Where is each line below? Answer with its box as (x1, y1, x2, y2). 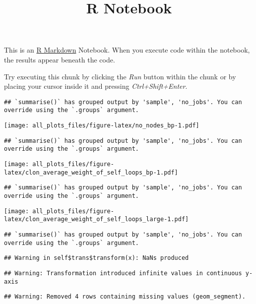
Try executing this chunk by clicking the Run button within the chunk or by (4, 71, 236, 81)
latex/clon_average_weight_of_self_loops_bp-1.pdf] (4, 169, 178, 176)
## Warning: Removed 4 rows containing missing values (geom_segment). (4, 293, 246, 301)
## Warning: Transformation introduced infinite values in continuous (4, 269, 242, 277)
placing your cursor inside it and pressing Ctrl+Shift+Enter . (4, 81, 188, 91)
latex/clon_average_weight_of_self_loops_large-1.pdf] (4, 216, 189, 223)
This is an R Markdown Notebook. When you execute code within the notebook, (4, 45, 250, 55)
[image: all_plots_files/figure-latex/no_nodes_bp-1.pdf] (4, 122, 199, 129)
